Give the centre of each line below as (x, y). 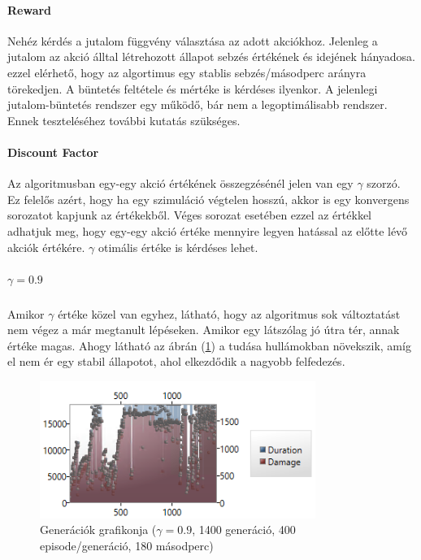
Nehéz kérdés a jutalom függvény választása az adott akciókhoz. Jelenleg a (193, 40)
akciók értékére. (46, 247)
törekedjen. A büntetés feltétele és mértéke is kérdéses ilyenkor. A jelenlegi (193, 88)
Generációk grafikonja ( (98, 530)
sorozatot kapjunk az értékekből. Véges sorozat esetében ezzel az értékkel (189, 215)
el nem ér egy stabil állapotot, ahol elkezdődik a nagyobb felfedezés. (176, 361)
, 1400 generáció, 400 (244, 530)
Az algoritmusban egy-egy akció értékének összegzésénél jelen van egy (180, 183)
